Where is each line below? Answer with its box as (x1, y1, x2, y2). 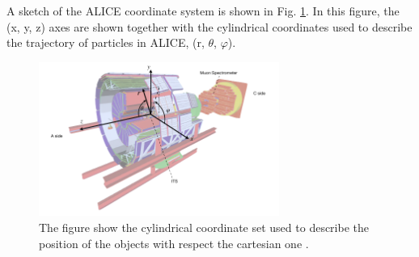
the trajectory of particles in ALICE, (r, (6, 34, 205, 51)
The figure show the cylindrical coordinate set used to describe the (39, 218, 370, 235)
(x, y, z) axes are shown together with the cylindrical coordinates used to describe (6, 18, 413, 35)
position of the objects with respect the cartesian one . (39, 234, 309, 251)
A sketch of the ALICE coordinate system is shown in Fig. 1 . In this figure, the (6, 2, 400, 19)
